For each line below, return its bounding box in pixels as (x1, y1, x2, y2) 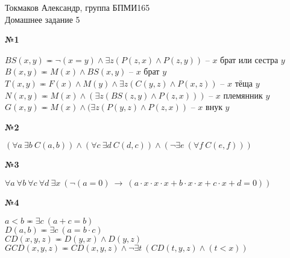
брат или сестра (220, 53, 279, 66)
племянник (223, 88, 263, 101)
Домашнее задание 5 (5, 13, 80, 25)
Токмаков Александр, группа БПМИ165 (5, 1, 150, 13)
